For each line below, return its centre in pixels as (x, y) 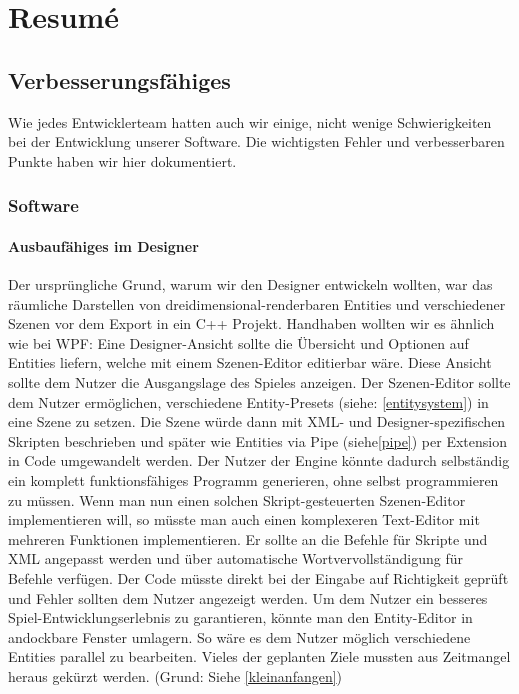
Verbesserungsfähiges (119, 79)
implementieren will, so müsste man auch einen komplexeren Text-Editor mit (244, 519)
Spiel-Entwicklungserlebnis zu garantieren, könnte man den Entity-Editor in (240, 617)
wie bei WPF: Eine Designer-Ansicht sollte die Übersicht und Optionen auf (238, 342)
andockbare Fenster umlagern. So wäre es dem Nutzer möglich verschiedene (239, 636)
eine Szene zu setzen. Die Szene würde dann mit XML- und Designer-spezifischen (257, 421)
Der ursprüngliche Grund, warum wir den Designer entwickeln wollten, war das (250, 284)
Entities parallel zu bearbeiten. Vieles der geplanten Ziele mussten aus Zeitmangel (259, 656)
